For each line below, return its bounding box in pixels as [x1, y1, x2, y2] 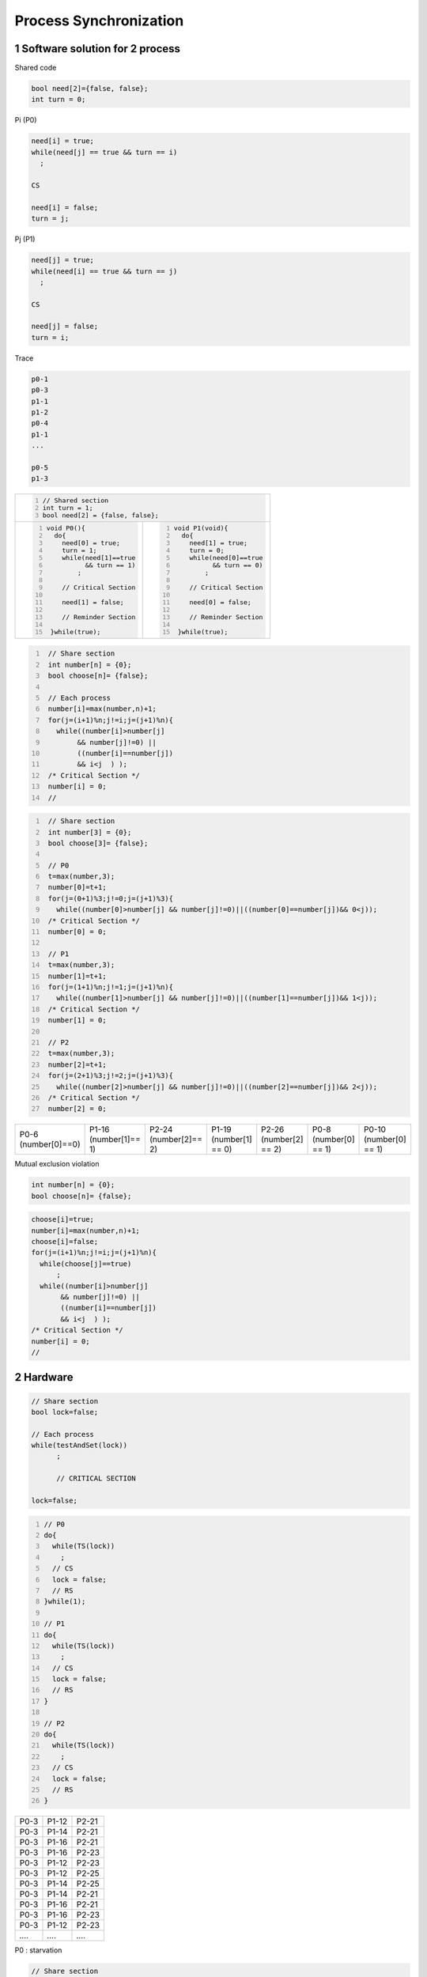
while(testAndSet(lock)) [31, 1441, 128, 1450]
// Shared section [42, 497, 109, 505]
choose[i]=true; [31, 1215, 95, 1224]
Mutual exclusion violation [14, 1159, 100, 1169]
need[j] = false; [31, 322, 99, 331]
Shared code [14, 63, 57, 73]
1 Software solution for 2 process [14, 42, 181, 55]
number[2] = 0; [47, 1104, 107, 1113]
